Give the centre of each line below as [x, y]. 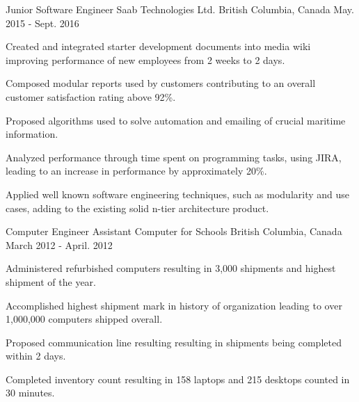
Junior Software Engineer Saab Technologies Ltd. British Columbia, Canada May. [180, 9]
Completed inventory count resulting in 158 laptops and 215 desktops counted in [178, 379]
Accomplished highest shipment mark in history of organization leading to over [174, 305]
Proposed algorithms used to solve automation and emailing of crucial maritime [176, 120]
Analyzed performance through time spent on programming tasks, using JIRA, [174, 157]
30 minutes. [30, 393]
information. [32, 134]
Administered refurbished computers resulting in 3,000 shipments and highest [171, 268]
